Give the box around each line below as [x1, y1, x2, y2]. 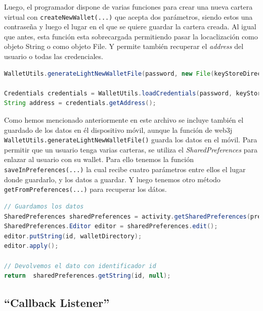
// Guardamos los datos [4, 202, 84, 210]
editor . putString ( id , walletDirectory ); [4, 232, 142, 240]
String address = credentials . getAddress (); [4, 99, 156, 107]
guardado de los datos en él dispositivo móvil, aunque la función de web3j [4, 124, 233, 135]
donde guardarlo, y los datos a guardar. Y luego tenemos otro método [4, 174, 221, 184]
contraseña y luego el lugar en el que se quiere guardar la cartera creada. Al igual [4, 21, 256, 32]
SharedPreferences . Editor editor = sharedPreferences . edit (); [4, 223, 218, 230]
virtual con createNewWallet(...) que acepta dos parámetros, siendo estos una [4, 11, 253, 22]
